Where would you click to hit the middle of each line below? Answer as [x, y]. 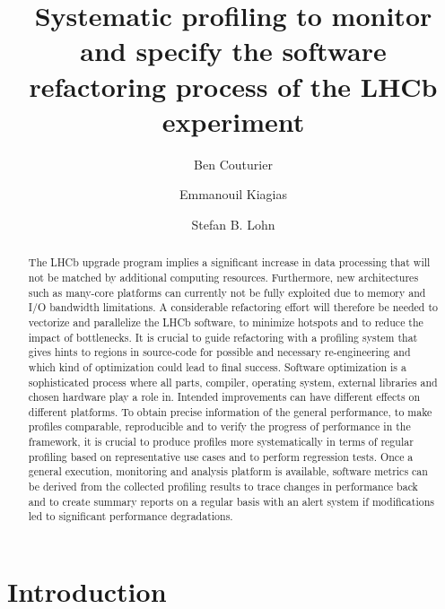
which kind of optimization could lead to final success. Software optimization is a [217, 366]
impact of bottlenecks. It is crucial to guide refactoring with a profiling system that [223, 337]
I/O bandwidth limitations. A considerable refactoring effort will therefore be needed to [233, 307]
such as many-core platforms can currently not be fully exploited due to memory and [227, 292]
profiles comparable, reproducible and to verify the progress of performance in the [219, 426]
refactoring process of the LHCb [233, 86]
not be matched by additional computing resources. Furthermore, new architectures [223, 277]
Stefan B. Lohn [233, 224]
